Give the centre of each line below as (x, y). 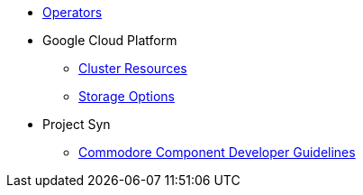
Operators (73, 12)
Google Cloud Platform (110, 40)
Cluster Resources (133, 68)
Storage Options (127, 96)
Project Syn (77, 124)
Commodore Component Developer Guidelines (217, 152)
